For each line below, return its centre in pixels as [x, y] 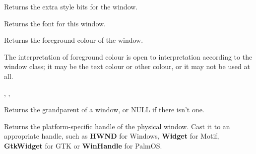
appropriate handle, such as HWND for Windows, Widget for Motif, [112, 136]
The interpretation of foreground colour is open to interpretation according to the [128, 56]
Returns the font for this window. [55, 23]
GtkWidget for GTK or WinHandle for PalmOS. [83, 145]
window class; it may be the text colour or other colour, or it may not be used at [127, 66]
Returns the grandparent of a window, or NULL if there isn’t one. [104, 110]
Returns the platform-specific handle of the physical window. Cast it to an [117, 126]
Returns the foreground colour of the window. [74, 40]
